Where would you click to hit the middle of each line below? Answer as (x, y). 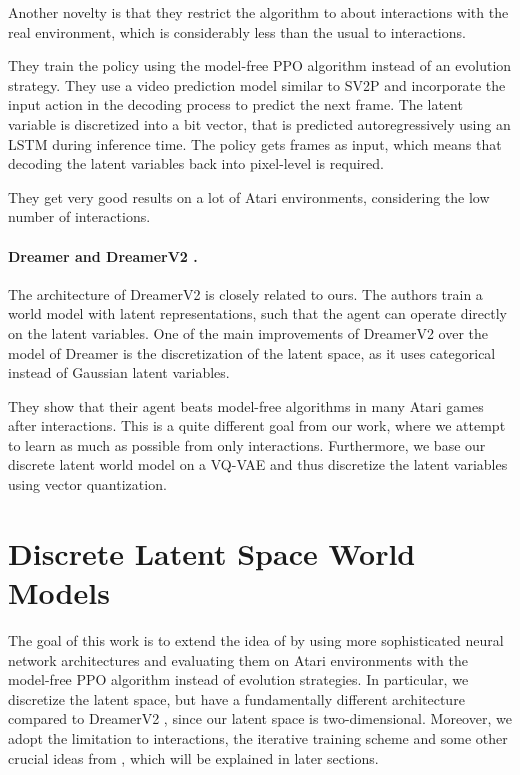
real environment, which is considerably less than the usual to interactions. (237, 31)
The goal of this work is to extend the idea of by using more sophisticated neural (256, 639)
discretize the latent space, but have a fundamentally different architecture (236, 698)
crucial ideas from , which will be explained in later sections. (193, 757)
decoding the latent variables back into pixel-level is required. (196, 163)
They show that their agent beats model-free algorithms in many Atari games (246, 405)
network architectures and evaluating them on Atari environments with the (238, 659)
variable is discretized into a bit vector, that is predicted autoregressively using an (259, 123)
